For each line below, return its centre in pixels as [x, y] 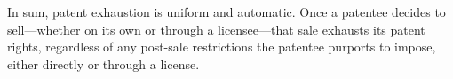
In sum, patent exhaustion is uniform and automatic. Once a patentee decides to [226, 12]
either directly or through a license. [103, 63]
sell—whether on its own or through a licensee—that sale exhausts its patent [216, 29]
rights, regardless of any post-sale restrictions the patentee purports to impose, [222, 47]
